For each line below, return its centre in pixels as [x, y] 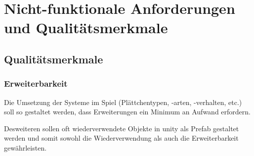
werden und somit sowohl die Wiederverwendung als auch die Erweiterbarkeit [121, 138]
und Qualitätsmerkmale [86, 27]
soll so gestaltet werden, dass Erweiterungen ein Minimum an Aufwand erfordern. [127, 112]
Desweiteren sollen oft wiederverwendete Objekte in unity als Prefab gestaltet [122, 128]
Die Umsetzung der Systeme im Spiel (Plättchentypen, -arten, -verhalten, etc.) [123, 102]
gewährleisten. [25, 147]
